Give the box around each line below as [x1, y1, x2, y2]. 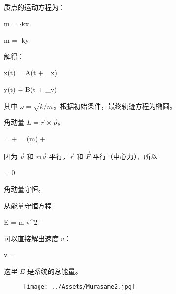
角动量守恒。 [4, 183, 45, 194]
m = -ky [4, 35, 29, 45]
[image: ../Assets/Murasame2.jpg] [23, 283, 136, 291]
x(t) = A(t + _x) [4, 68, 57, 78]
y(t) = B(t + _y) [4, 84, 57, 94]
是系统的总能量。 [27, 266, 82, 276]
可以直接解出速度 [4, 233, 59, 243]
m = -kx [4, 18, 29, 28]
